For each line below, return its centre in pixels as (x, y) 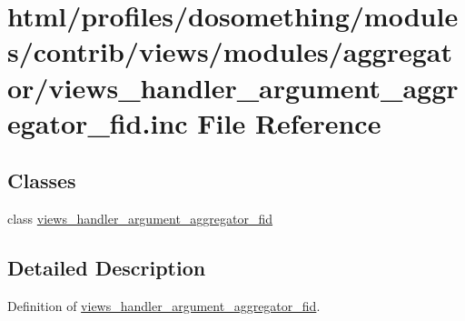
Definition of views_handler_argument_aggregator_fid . (164, 305)
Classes (42, 181)
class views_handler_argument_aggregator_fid (140, 219)
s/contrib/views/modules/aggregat (230, 51)
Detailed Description (107, 268)
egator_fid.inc (98, 122)
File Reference (289, 122)
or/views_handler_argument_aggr (233, 87)
